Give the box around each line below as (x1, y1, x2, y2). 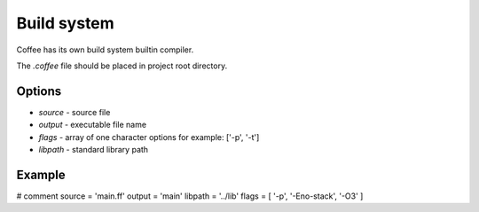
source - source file (38, 106, 111, 117)
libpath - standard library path (38, 145, 149, 155)
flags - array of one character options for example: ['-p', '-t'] (38, 131, 260, 142)
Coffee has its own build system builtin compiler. (16, 44, 194, 55)
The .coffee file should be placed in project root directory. (16, 60, 228, 71)
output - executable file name (38, 120, 146, 130)
